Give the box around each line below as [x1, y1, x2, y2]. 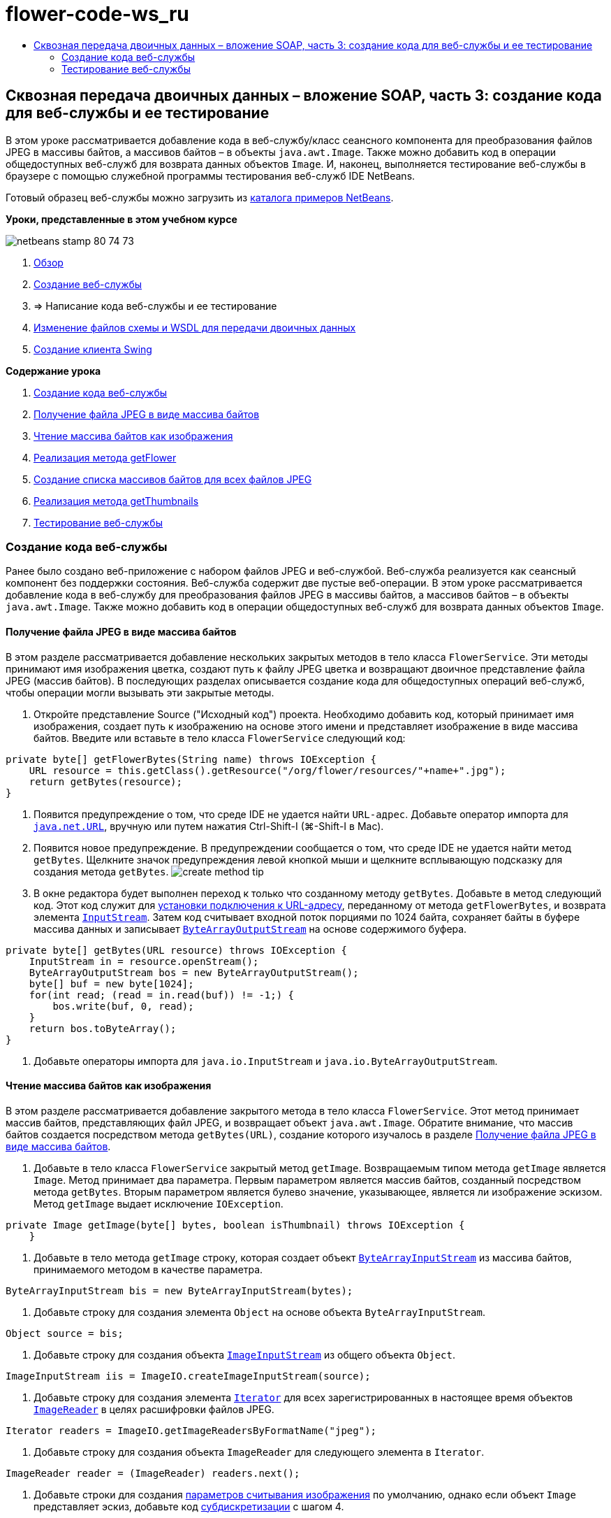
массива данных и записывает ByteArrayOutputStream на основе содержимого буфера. [34, 922, 467, 935]
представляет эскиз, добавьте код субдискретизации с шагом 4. [34, 1500, 344, 1512]
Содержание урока [6, 364, 101, 377]
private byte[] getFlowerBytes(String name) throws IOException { [6, 753, 377, 765]
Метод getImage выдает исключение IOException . [34, 1197, 284, 1210]
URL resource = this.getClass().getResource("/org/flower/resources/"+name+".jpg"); [29, 764, 506, 776]
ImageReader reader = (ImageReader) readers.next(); [6, 1467, 300, 1479]
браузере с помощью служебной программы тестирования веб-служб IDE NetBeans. [6, 169, 415, 182]
